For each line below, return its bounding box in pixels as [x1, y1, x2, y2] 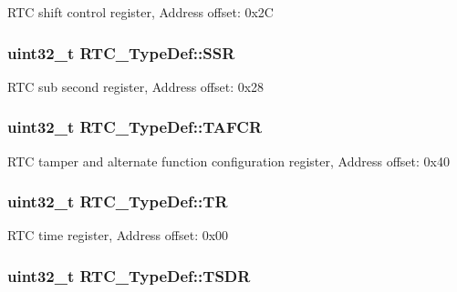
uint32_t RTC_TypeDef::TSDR [7, 264, 251, 287]
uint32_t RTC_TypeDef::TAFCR [7, 116, 263, 138]
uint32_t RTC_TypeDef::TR [7, 190, 228, 213]
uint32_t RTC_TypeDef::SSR [7, 41, 235, 64]
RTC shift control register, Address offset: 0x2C [7, 3, 274, 21]
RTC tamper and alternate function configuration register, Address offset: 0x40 [7, 151, 450, 170]
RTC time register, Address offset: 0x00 [7, 226, 229, 245]
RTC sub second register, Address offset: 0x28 [7, 76, 265, 96]
